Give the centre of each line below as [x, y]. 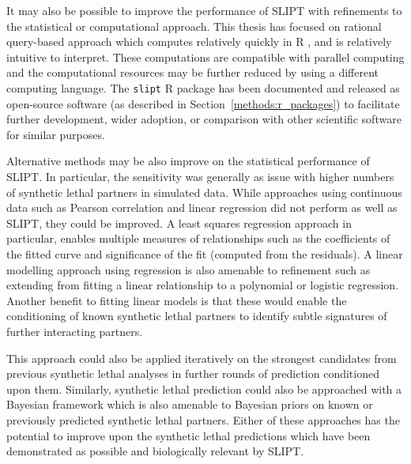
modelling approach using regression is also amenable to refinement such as [189, 269]
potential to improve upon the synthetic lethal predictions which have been [189, 435]
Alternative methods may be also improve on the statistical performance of [188, 161]
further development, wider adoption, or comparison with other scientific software [204, 119]
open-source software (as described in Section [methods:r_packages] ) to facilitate [203, 103]
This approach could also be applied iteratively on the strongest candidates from [202, 358]
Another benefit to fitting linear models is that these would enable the [177, 300]
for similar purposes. [56, 134]
